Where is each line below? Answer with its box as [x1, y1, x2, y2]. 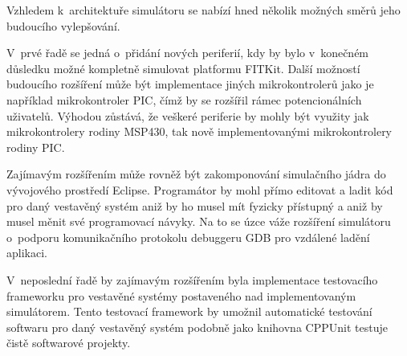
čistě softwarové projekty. [6, 334, 131, 351]
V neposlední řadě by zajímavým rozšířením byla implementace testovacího [6, 271, 378, 288]
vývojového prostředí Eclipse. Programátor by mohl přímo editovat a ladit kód [6, 181, 393, 198]
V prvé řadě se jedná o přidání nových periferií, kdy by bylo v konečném [6, 44, 369, 61]
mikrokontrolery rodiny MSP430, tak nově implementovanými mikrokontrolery [6, 123, 393, 140]
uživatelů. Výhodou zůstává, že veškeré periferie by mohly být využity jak [6, 107, 369, 124]
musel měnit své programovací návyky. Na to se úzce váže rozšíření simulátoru [6, 213, 391, 230]
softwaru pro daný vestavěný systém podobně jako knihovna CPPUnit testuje [6, 318, 388, 335]
